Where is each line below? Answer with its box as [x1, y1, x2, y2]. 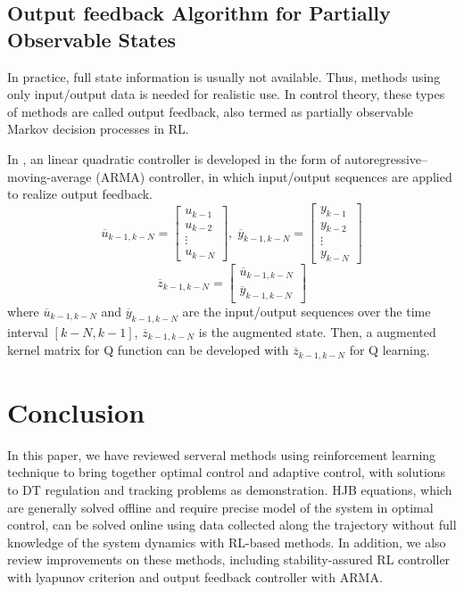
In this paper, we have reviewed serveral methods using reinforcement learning [7, 445, 436, 464]
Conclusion [7, 393, 145, 430]
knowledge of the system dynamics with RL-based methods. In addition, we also [7, 532, 446, 551]
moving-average [7, 167, 92, 185]
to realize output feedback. [7, 185, 153, 203]
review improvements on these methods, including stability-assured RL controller [7, 550, 451, 569]
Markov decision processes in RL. [7, 119, 189, 138]
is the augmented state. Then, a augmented [198, 322, 436, 341]
